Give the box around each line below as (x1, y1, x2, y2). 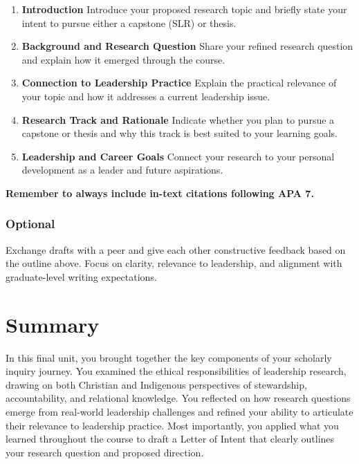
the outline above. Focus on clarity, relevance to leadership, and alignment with (6, 256, 342, 270)
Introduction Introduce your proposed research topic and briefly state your (21, 2, 347, 16)
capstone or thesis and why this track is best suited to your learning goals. (21, 126, 338, 140)
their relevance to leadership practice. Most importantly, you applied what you (6, 418, 339, 432)
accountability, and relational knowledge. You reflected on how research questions (6, 391, 351, 405)
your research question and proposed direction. (6, 445, 204, 459)
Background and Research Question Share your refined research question (21, 39, 353, 53)
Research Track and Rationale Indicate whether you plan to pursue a (21, 112, 335, 127)
